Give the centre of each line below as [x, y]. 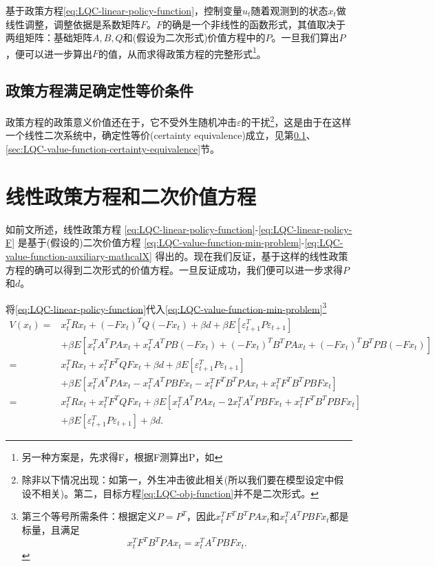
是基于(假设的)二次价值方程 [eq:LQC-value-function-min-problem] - [161, 242]
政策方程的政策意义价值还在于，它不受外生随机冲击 [121, 121]
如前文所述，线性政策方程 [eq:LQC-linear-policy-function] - [132, 229]
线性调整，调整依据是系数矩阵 [73, 24]
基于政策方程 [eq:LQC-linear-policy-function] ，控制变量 [124, 10]
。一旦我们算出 [305, 37]
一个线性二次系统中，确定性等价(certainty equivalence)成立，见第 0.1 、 [161, 135]
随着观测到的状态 [289, 10]
